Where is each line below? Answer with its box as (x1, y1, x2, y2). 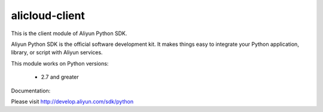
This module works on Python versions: (11, 60, 109, 67)
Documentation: (11, 87, 51, 94)
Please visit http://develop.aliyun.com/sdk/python (11, 98, 134, 105)
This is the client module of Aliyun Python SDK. (11, 30, 127, 37)
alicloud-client (11, 9, 85, 22)
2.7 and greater (41, 73, 79, 80)
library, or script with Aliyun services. (11, 49, 103, 56)
